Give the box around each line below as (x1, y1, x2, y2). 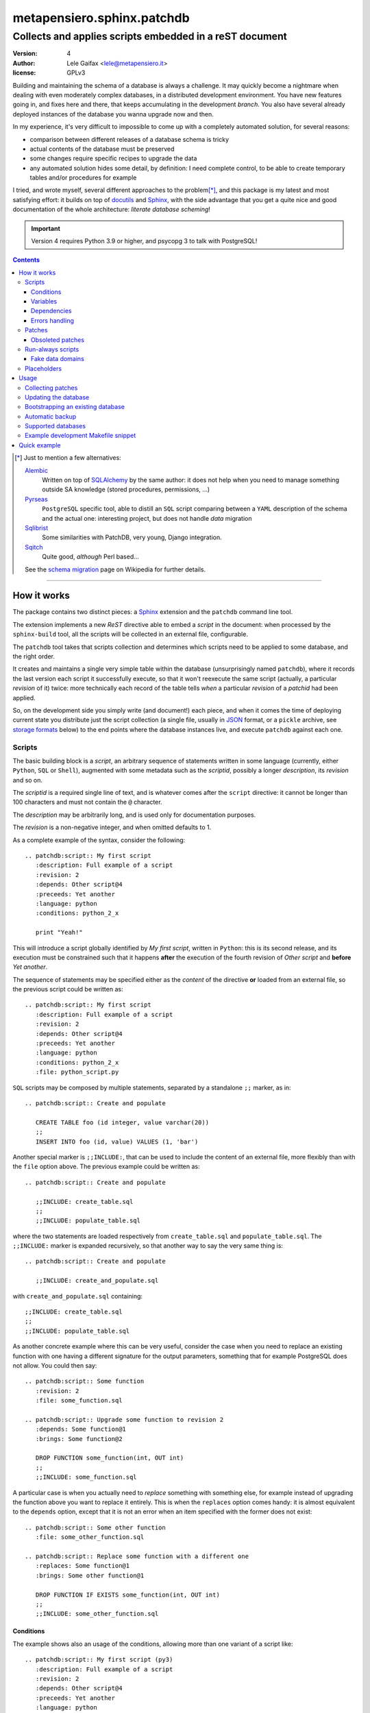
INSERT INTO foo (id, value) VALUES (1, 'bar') (35, 1137, 199, 1146)
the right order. (12, 652, 55, 661)
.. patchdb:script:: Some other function (25, 1523, 166, 1531)
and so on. (12, 776, 43, 784)
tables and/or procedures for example (29, 173, 137, 182)
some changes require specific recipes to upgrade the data (29, 154, 197, 162)
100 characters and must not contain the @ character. (12, 798, 162, 806)
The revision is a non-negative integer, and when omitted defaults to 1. (12, 823, 212, 832)
